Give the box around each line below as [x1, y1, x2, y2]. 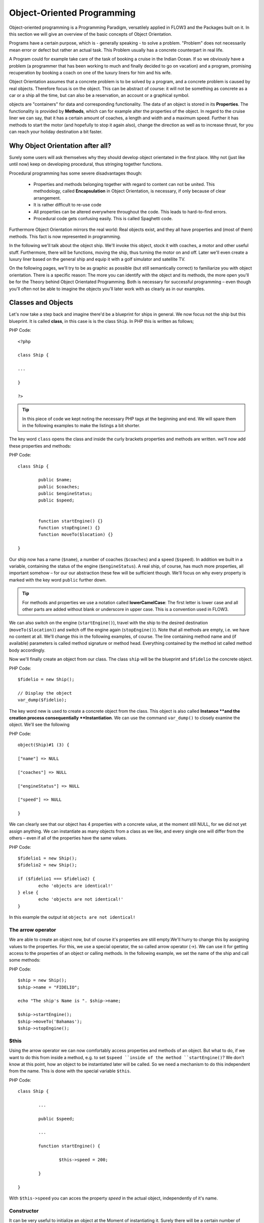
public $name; [38, 477, 72, 483]
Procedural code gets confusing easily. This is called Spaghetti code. [33, 216, 173, 222]
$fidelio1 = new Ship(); [18, 856, 77, 861]
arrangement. [33, 195, 61, 201]
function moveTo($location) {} [38, 532, 113, 538]
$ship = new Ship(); [18, 977, 67, 983]
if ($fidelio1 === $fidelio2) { [18, 876, 95, 882]
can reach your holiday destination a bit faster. [9, 129, 103, 135]
